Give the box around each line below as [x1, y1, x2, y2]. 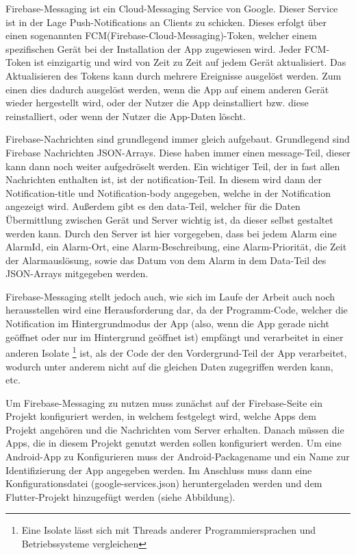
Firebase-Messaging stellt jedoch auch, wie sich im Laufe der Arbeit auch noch [5, 289, 335, 303]
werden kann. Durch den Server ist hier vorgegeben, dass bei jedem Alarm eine [5, 226, 337, 240]
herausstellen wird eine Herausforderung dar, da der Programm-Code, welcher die [5, 303, 348, 317]
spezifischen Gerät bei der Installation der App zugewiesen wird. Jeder [5, 41, 302, 56]
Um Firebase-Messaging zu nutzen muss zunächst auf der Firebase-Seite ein [5, 395, 322, 410]
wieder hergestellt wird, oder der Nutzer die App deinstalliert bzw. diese [5, 95, 309, 110]
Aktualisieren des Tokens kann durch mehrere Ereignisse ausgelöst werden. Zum [5, 68, 342, 82]
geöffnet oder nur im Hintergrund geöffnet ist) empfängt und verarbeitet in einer [5, 329, 344, 344]
